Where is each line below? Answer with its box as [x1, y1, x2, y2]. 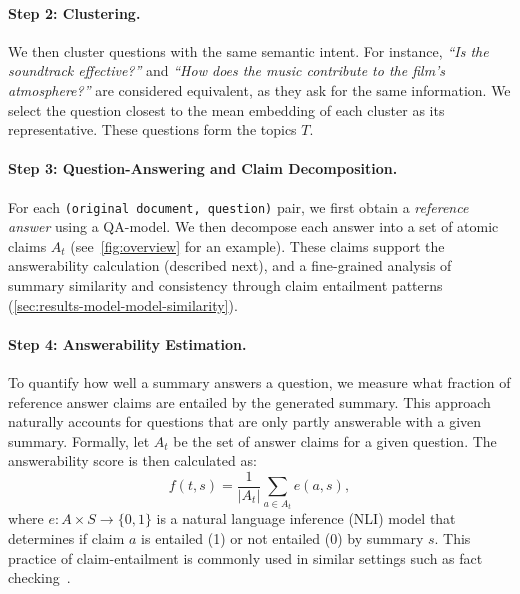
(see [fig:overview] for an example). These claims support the [70, 235, 445, 256]
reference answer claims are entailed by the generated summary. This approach [8, 391, 491, 412]
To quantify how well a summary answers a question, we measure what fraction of [8, 371, 511, 392]
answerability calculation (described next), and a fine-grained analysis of [8, 255, 452, 276]
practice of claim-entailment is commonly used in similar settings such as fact [8, 547, 483, 568]
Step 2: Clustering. [8, 2, 141, 23]
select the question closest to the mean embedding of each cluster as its [8, 99, 445, 120]
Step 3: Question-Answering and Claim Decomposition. [8, 158, 398, 179]
